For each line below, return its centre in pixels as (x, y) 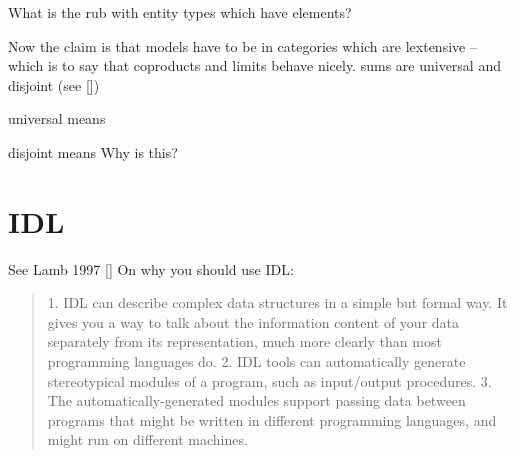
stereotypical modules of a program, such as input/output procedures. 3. (269, 380)
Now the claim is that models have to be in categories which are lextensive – (242, 45)
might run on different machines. (147, 439)
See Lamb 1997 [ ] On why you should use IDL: (151, 268)
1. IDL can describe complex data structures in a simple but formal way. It (277, 302)
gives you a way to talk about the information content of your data (253, 321)
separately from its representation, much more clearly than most (244, 341)
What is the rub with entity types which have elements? (180, 12)
